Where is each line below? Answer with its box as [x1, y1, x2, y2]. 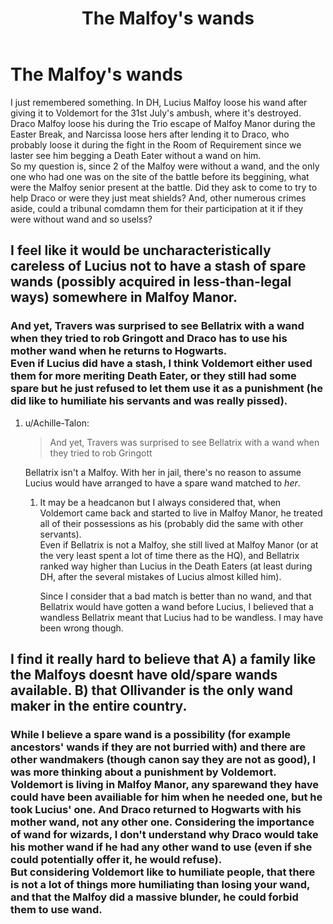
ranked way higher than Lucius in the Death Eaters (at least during [39, 560, 313, 572]
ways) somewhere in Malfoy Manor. [10, 289, 238, 306]
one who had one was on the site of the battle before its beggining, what [10, 170, 310, 182]
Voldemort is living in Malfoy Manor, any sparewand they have [10, 777, 320, 791]
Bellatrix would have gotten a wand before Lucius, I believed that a [39, 600, 314, 612]
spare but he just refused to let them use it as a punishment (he [10, 382, 323, 396]
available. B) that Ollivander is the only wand [10, 682, 293, 699]
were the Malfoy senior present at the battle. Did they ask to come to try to [10, 181, 318, 193]
